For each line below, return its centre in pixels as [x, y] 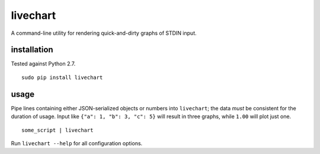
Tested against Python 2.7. [43, 64]
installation [32, 50]
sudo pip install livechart [62, 77]
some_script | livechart [57, 130]
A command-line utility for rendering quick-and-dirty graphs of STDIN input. [104, 33]
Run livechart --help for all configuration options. [77, 143]
